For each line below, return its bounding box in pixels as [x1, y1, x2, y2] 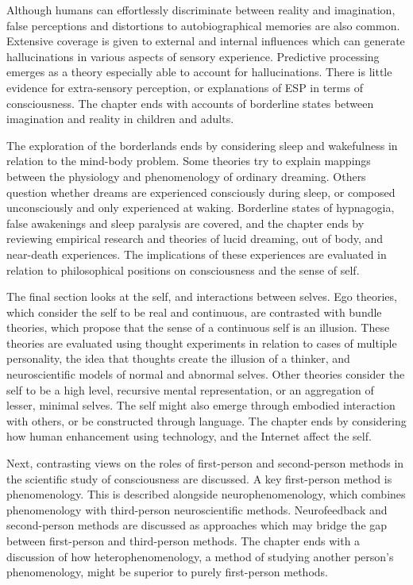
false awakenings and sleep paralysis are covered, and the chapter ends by [6, 214, 365, 231]
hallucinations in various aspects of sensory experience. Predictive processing [6, 48, 380, 64]
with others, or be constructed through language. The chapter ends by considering [6, 412, 407, 429]
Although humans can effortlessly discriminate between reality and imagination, [6, 2, 396, 17]
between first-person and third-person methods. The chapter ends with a [6, 533, 361, 548]
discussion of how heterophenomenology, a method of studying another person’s [6, 548, 394, 564]
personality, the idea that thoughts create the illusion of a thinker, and [6, 350, 350, 367]
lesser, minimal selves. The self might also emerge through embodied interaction [6, 397, 396, 414]
